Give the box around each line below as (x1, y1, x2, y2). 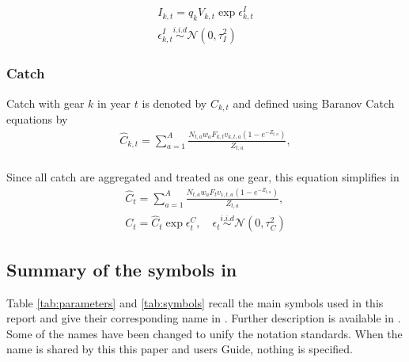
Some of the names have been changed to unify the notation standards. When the (6, 325, 403, 341)
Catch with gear (6, 94, 85, 111)
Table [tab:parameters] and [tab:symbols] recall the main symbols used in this (6, 294, 384, 311)
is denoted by (142, 94, 207, 111)
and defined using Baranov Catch (233, 94, 395, 111)
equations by (6, 111, 68, 128)
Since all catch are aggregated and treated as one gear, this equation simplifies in (6, 169, 400, 185)
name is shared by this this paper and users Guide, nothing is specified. (6, 341, 353, 357)
